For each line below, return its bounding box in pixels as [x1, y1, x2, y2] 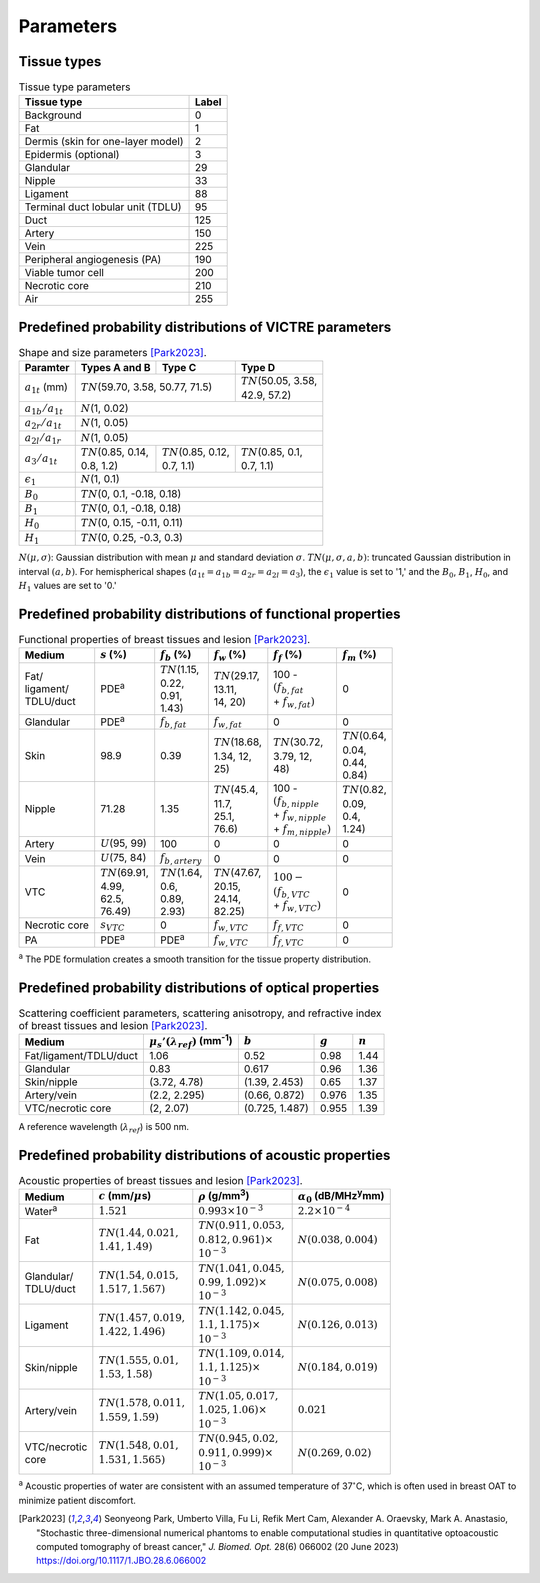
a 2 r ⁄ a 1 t [24, 416, 62, 432]
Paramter [24, 361, 70, 375]
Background [24, 108, 82, 122]
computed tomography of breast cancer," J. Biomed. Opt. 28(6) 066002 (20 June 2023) [36, 1540, 399, 1552]
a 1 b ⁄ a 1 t [24, 401, 64, 417]
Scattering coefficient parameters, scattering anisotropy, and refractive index [18, 1006, 382, 1020]
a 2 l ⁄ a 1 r [24, 431, 62, 446]
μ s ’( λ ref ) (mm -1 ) [148, 1032, 234, 1050]
